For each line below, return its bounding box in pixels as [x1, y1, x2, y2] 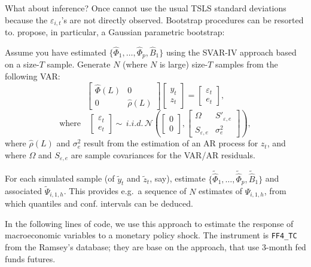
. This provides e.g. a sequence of [63, 185, 187, 197]
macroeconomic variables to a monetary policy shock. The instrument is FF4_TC [5, 229, 297, 241]
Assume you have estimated [5, 45, 106, 58]
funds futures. [5, 252, 56, 265]
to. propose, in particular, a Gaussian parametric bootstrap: [5, 26, 225, 38]
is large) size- [159, 58, 208, 70]
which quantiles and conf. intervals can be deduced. [5, 197, 193, 210]
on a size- [5, 58, 39, 70]
